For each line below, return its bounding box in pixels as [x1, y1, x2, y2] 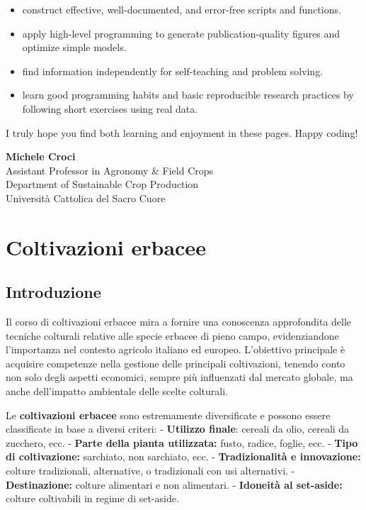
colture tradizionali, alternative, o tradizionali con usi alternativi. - [6, 463, 295, 478]
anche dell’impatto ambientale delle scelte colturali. [6, 384, 228, 399]
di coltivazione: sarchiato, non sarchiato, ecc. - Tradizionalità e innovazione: [6, 449, 361, 464]
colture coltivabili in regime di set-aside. [6, 491, 179, 506]
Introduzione [6, 281, 101, 303]
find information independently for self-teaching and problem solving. [22, 63, 324, 78]
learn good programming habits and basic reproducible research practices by [22, 87, 354, 102]
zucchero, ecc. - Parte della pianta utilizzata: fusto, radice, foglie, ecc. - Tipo [6, 435, 358, 450]
